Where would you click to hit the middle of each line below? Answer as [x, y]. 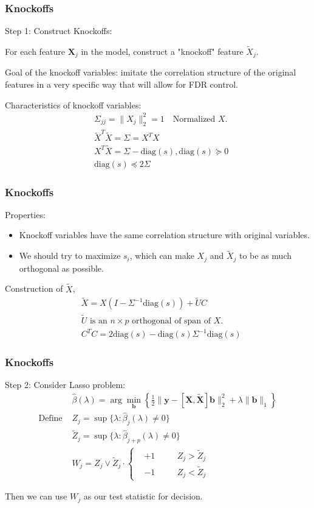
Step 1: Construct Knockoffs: [59, 31]
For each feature [35, 51]
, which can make [162, 256]
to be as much [266, 256]
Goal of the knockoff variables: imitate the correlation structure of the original [151, 72]
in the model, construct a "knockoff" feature [162, 51]
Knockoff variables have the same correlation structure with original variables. [164, 235]
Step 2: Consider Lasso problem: [65, 385]
